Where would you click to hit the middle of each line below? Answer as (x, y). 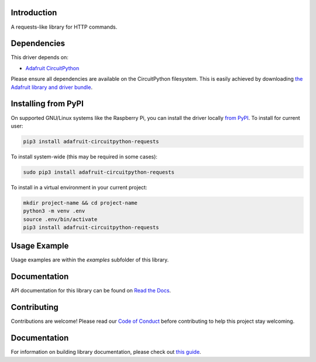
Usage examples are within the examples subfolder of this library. (90, 260)
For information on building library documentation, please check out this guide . (106, 352)
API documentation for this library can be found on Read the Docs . (91, 291)
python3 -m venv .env (54, 211)
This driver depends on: (39, 57)
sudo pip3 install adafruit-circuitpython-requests (99, 172)
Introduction (34, 13)
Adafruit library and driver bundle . (52, 87)
